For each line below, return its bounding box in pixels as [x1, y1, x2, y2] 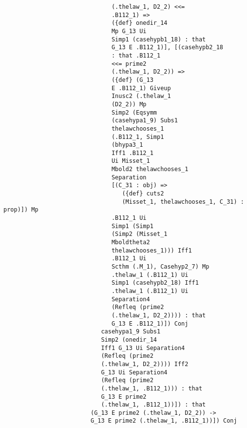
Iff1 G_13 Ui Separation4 [101, 344, 185, 351]
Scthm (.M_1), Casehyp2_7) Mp [111, 263, 209, 270]
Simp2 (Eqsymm [111, 109, 157, 116]
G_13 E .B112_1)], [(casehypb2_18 [111, 44, 224, 51]
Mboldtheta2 [111, 239, 150, 246]
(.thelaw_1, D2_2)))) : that [111, 311, 206, 319]
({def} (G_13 [111, 76, 153, 83]
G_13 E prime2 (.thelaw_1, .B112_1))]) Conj [90, 417, 237, 425]
